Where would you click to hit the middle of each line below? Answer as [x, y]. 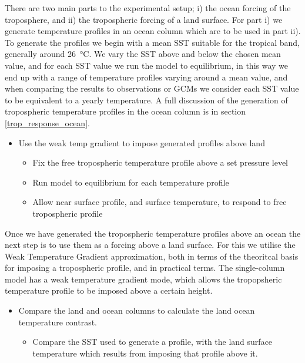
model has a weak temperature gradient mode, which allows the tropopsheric [143, 279]
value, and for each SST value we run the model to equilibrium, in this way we [147, 65]
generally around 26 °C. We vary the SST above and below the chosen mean [143, 54]
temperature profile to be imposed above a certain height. [109, 290]
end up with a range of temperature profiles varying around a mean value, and [146, 77]
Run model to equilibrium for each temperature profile [131, 182]
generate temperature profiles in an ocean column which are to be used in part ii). [153, 31]
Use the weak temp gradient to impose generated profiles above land [142, 142]
